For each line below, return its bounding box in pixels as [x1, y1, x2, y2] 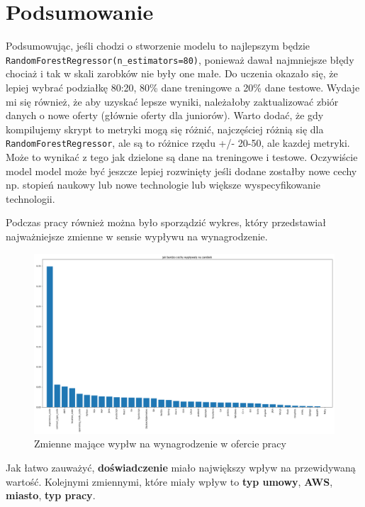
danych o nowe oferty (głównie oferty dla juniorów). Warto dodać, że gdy [6, 108, 324, 123]
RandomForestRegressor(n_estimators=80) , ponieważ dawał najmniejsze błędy [6, 52, 354, 67]
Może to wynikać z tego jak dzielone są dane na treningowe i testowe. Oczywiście [6, 150, 358, 164]
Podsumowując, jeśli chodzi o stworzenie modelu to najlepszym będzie [6, 38, 310, 53]
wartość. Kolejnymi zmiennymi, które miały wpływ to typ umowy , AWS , [6, 474, 333, 489]
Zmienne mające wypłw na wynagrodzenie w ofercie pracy [34, 436, 286, 451]
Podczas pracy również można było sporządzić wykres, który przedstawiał [6, 215, 326, 230]
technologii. [6, 191, 55, 206]
